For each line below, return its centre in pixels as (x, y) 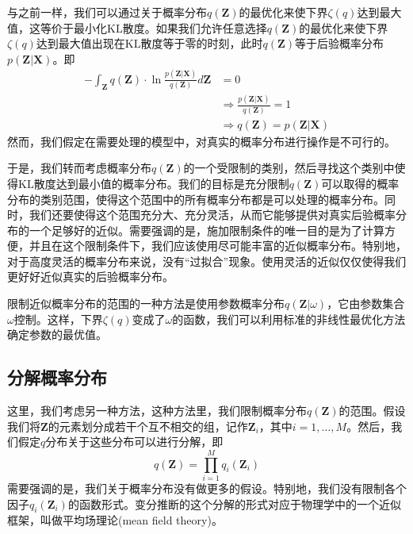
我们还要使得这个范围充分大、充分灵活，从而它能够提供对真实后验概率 (212, 215)
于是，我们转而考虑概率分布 (79, 168)
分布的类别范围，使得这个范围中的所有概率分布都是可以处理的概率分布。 (196, 199)
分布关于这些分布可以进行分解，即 (134, 442)
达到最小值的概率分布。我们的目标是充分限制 (172, 183)
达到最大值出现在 (80, 43)
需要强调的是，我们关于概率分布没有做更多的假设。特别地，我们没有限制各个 (207, 488)
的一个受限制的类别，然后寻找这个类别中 (289, 168)
